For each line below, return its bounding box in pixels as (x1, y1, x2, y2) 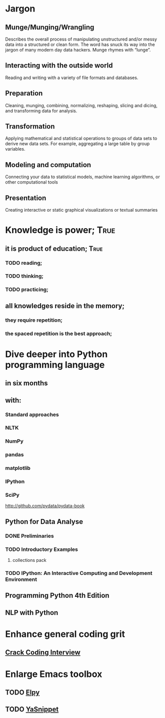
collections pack (12, 557, 46, 563)
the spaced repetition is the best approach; (5, 330, 112, 337)
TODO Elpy (5, 688, 40, 696)
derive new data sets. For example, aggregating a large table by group (5, 141, 150, 147)
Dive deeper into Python (5, 348, 108, 360)
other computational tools (5, 179, 58, 185)
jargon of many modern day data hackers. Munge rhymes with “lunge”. (5, 47, 151, 53)
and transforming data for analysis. (5, 108, 77, 114)
